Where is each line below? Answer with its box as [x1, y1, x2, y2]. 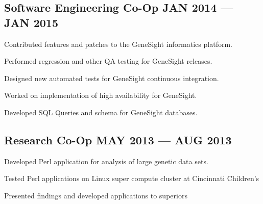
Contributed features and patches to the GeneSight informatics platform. [4, 38, 232, 49]
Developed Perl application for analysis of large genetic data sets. [4, 156, 208, 166]
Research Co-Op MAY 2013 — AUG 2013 [4, 132, 232, 147]
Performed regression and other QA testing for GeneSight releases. [4, 56, 212, 66]
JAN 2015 [4, 14, 58, 30]
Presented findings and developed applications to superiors [4, 190, 187, 200]
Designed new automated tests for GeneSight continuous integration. [4, 72, 219, 83]
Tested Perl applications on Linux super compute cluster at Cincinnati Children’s [4, 173, 259, 184]
